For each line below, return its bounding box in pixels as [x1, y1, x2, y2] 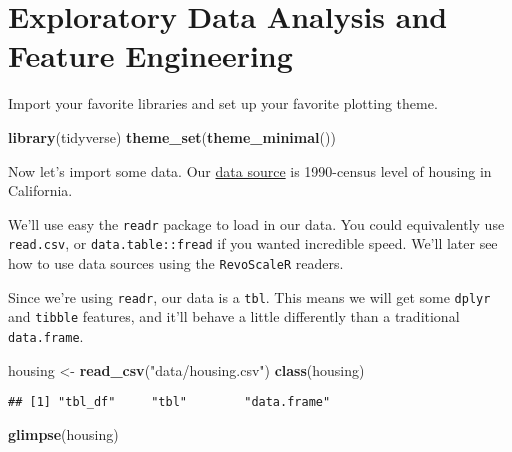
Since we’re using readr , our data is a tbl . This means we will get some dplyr [8, 286, 491, 307]
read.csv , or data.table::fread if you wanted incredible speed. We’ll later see [8, 233, 498, 254]
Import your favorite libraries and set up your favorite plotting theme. [8, 93, 438, 114]
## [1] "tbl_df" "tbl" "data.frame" [8, 395, 331, 410]
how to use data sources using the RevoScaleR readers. [8, 253, 344, 273]
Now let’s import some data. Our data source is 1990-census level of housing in [8, 160, 492, 181]
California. [8, 180, 73, 201]
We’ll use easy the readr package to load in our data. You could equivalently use [8, 213, 505, 234]
